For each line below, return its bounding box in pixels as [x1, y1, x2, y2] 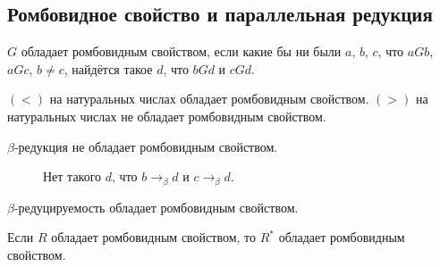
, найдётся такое [63, 59, 153, 78]
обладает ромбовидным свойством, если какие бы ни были [21, 42, 342, 61]
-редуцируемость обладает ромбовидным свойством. [13, 197, 299, 216]
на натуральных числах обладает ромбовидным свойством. [49, 89, 369, 108]
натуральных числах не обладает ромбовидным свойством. [7, 106, 326, 125]
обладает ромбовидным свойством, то [51, 228, 257, 246]
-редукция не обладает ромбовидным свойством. [13, 137, 278, 155]
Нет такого [43, 167, 102, 186]
